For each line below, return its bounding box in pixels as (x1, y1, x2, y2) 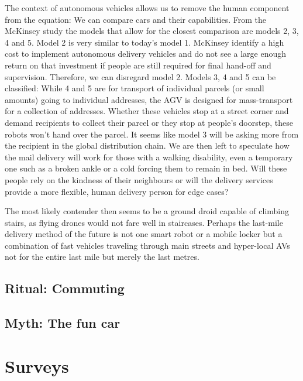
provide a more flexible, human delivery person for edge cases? (5, 185, 229, 197)
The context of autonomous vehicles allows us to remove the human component (5, 2, 290, 13)
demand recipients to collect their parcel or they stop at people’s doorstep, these (5, 116, 293, 128)
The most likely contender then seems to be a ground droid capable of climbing (5, 205, 290, 217)
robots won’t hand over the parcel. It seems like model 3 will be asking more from (5, 128, 299, 140)
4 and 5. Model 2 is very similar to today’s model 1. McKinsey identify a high (5, 36, 284, 48)
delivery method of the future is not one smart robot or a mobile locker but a (5, 228, 283, 240)
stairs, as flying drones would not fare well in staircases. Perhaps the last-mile (5, 216, 283, 228)
